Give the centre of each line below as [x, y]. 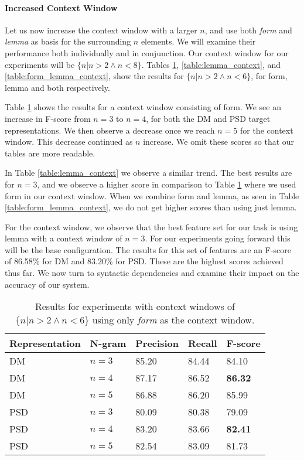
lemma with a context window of [64, 238]
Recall [202, 343]
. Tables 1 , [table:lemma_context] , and [211, 64]
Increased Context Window [61, 7]
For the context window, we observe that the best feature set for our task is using [151, 226]
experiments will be [40, 64]
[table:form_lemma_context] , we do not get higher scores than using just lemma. [151, 207]
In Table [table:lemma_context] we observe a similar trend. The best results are [148, 173]
